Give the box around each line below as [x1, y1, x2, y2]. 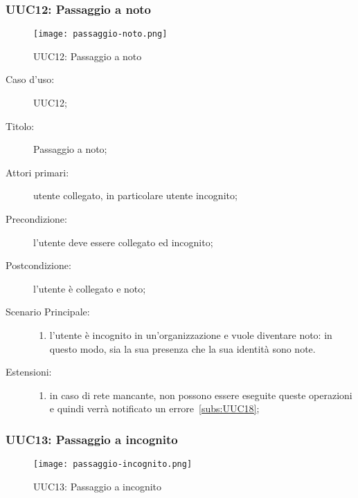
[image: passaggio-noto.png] [33, 29, 168, 39]
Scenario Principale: [6, 304, 90, 319]
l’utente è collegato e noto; [33, 281, 146, 295]
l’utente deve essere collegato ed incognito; [33, 234, 213, 249]
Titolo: [6, 118, 35, 133]
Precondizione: [6, 212, 67, 226]
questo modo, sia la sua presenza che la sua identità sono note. [49, 341, 316, 356]
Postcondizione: [6, 258, 71, 273]
